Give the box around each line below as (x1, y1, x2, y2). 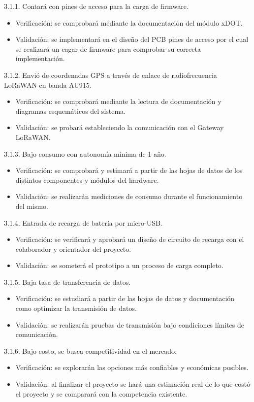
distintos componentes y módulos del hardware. (15, 174, 159, 185)
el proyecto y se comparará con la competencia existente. (15, 388, 188, 399)
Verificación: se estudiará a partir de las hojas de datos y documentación (15, 293, 235, 303)
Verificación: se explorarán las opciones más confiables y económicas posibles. (15, 362, 249, 372)
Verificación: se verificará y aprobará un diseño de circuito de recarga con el (15, 234, 244, 244)
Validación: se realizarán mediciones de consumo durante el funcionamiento (15, 191, 243, 201)
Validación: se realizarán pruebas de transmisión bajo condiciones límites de (15, 319, 244, 330)
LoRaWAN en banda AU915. (4, 79, 92, 90)
